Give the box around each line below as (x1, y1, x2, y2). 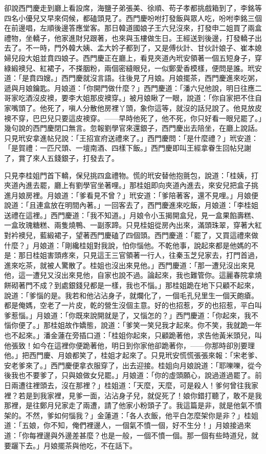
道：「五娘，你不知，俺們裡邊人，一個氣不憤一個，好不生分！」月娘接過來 (4, 420, 251, 431)
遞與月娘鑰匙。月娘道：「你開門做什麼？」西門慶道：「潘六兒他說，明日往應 (4, 82, 255, 93)
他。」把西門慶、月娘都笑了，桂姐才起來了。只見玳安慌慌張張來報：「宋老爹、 (4, 350, 262, 361)
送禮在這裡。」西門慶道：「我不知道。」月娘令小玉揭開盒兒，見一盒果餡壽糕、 (4, 209, 258, 220)
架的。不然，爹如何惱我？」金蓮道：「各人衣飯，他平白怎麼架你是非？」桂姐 (4, 410, 258, 420)
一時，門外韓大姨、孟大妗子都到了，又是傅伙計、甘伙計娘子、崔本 (32, 42, 255, 53)
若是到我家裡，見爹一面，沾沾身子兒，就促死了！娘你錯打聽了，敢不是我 (18, 390, 262, 400)
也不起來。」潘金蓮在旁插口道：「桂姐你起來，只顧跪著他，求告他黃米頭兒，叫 (4, 330, 262, 340)
